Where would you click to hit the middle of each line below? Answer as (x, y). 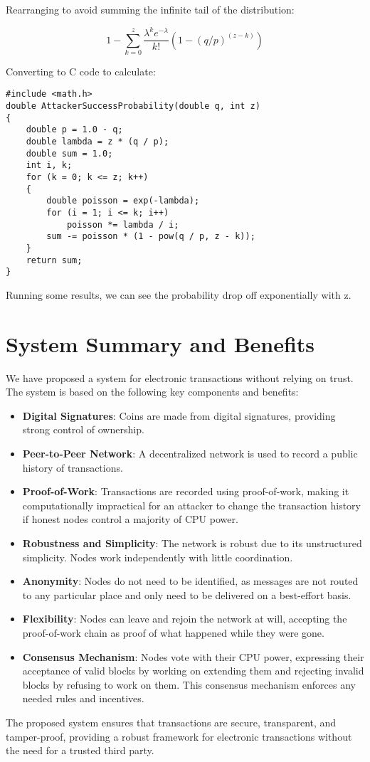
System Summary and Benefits (160, 343)
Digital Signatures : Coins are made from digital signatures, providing (179, 415)
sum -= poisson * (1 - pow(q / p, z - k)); (151, 237)
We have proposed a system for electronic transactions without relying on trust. (180, 377)
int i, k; (49, 165)
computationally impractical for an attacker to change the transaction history (191, 505)
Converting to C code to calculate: (81, 71)
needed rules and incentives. (83, 698)
